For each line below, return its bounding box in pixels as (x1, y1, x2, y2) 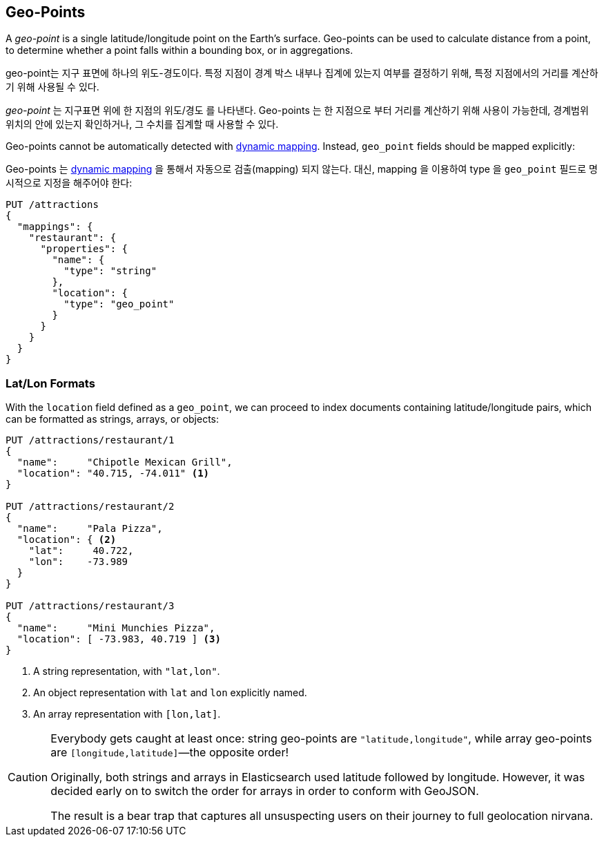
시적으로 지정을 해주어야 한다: (6, 177, 133, 189)
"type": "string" (64, 265, 157, 277)
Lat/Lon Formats (6, 376, 95, 390)
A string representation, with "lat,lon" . (33, 665, 220, 678)
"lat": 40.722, (28, 545, 134, 557)
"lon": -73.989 (28, 556, 128, 568)
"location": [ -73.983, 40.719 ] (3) (17, 633, 221, 645)
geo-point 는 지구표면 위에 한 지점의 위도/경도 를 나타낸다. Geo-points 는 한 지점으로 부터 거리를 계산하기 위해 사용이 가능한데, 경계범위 (6, 104, 589, 117)
